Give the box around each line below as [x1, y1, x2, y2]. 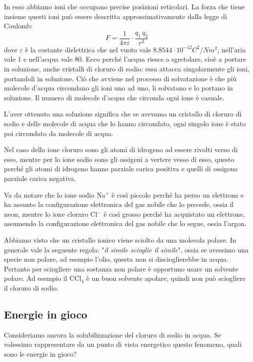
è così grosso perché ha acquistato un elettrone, [104, 208, 245, 219]
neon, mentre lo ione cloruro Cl [4, 208, 98, 219]
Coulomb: [4, 21, 33, 31]
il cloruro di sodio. [4, 282, 59, 293]
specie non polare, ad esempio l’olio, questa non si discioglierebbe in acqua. [4, 254, 229, 264]
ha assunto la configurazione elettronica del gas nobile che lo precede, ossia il [4, 199, 234, 209]
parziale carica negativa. [4, 173, 76, 183]
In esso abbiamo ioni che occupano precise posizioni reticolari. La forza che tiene [4, 1, 245, 11]
